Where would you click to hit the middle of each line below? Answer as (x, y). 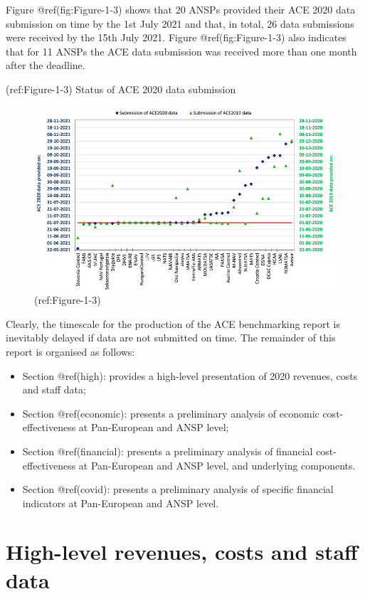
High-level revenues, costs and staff (182, 552)
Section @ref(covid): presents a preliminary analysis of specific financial (178, 489)
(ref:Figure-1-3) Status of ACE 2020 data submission (121, 89)
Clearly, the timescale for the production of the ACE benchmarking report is (173, 323)
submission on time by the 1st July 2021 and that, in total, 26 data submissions (180, 23)
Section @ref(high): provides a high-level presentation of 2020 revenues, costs (190, 375)
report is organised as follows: (70, 351)
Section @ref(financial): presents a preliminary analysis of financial (168, 451)
